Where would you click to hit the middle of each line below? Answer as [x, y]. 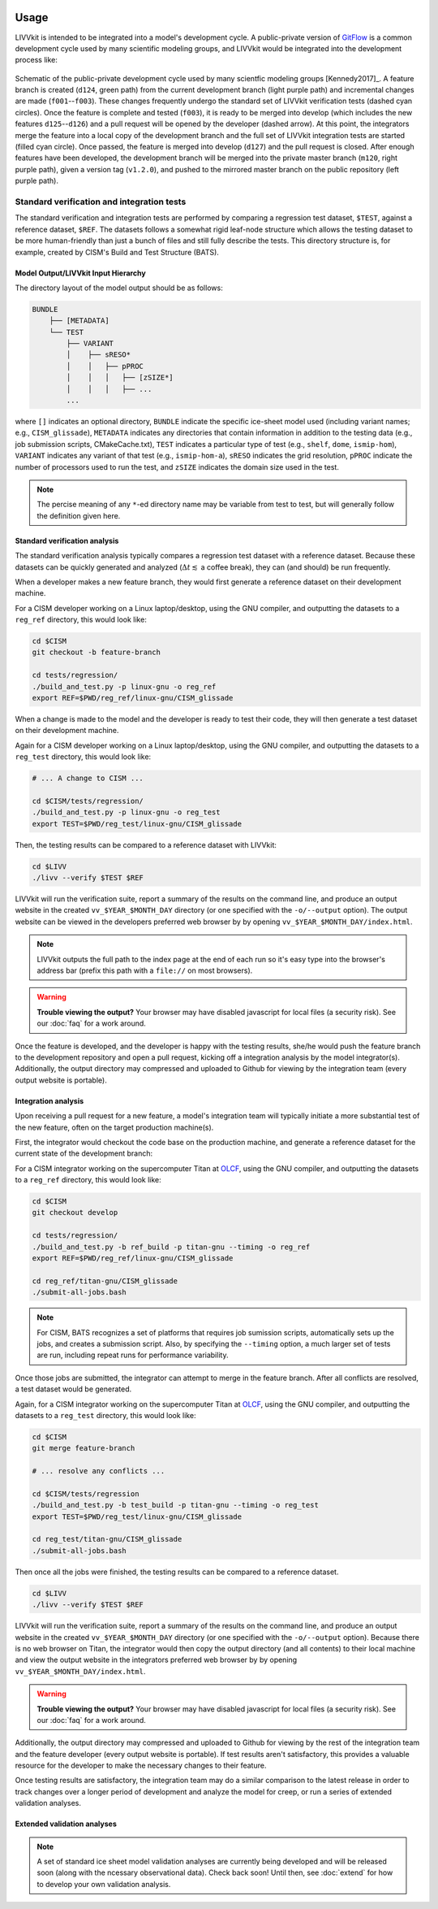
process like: [36, 60]
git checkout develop [75, 1213]
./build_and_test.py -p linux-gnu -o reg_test [126, 812]
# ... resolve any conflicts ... [99, 1471]
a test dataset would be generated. [73, 1389]
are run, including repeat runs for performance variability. [133, 1355]
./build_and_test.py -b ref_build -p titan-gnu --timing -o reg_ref [171, 1247]
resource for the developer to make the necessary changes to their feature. [141, 1766]
